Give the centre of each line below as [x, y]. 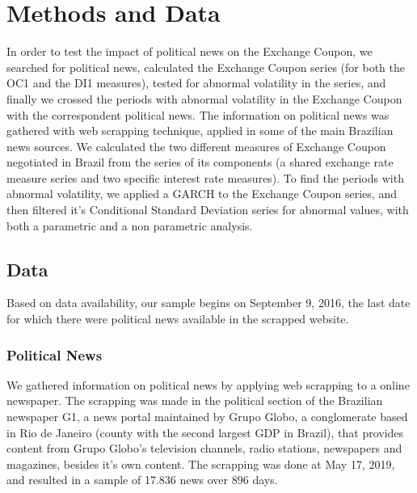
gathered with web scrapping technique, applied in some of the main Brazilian [200, 131]
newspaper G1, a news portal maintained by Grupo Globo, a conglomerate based [207, 417]
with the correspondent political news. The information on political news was [198, 114]
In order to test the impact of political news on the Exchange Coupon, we [190, 51]
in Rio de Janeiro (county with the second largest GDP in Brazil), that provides [205, 432]
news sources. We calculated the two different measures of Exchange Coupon [196, 146]
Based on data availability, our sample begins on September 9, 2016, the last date [208, 303]
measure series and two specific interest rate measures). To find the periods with [205, 177]
